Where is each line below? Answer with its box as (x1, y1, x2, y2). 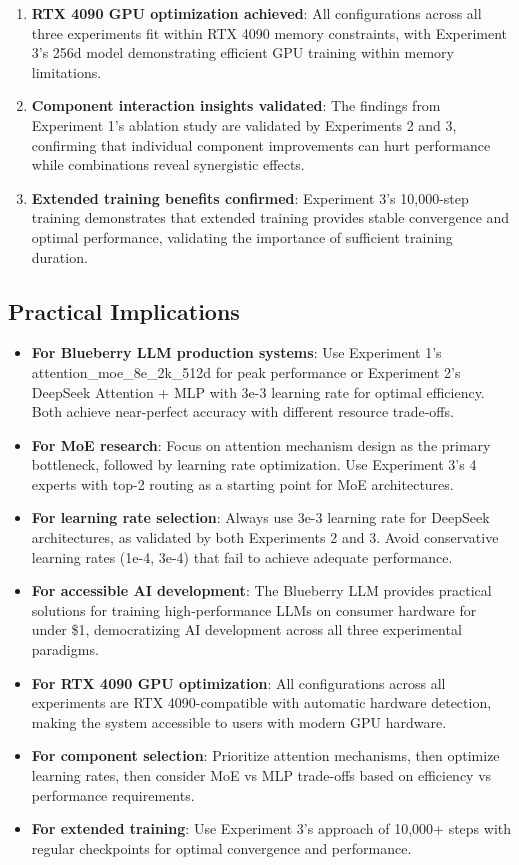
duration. (31, 246, 88, 267)
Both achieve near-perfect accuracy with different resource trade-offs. (31, 401, 454, 422)
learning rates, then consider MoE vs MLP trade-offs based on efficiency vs (31, 765, 492, 786)
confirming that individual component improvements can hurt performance (31, 134, 491, 155)
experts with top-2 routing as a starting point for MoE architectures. (31, 473, 454, 494)
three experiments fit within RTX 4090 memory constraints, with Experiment (31, 22, 508, 43)
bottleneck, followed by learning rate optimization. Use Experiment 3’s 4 (31, 454, 477, 475)
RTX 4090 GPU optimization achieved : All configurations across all (31, 3, 482, 23)
